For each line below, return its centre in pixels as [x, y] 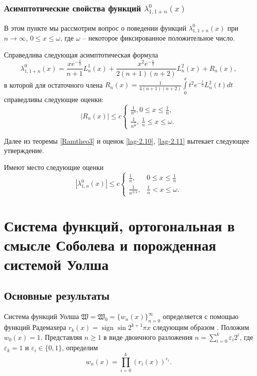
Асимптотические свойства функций [73, 8]
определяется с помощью [201, 316]
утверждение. [24, 150]
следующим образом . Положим [201, 327]
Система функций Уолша [42, 316]
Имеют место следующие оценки [54, 167]
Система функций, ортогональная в [120, 225]
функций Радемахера [35, 327]
